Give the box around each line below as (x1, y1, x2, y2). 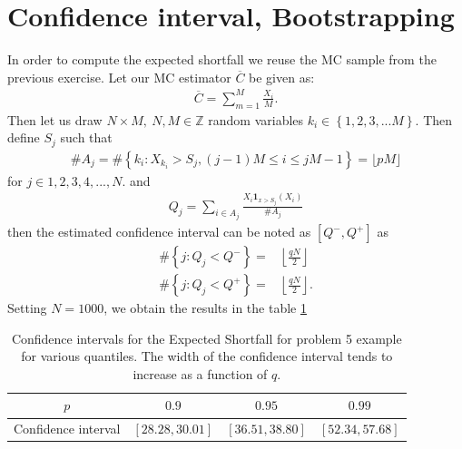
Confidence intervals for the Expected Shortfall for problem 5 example (11, 328, 402, 347)
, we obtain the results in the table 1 (103, 298, 307, 317)
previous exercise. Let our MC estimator (7, 67, 231, 86)
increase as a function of (133, 364, 268, 383)
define (7, 128, 40, 147)
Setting (7, 298, 47, 317)
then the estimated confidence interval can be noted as (7, 222, 311, 241)
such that (60, 128, 113, 147)
